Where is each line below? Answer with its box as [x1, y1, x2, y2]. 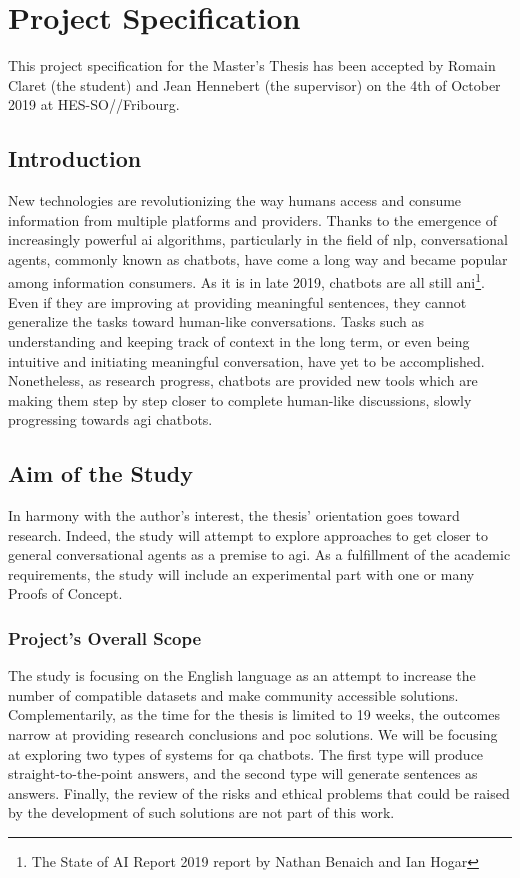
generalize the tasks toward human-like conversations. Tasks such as [8, 311, 425, 332]
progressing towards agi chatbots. [8, 409, 213, 430]
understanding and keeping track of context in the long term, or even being [8, 330, 470, 351]
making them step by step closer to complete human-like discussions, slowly [8, 389, 472, 410]
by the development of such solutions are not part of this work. [8, 802, 395, 823]
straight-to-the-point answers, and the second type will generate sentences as [8, 763, 478, 784]
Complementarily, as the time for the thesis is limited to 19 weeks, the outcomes [8, 704, 501, 725]
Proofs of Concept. [8, 583, 123, 604]
